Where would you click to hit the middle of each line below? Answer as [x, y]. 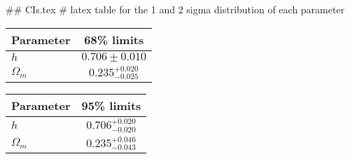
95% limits [111, 106]
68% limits [114, 39]
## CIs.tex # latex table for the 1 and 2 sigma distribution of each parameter [175, 9]
